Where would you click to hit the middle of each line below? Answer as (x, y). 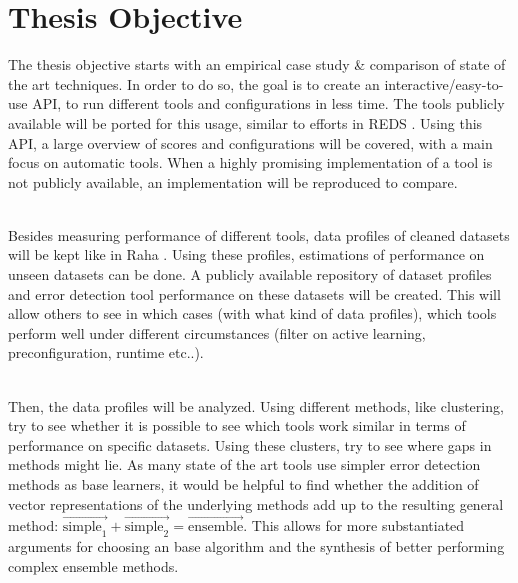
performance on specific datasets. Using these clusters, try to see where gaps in (250, 444)
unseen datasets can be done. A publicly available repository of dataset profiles (250, 274)
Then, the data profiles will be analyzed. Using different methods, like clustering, (256, 405)
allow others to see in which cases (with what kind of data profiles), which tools (252, 313)
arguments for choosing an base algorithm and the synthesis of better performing (256, 546)
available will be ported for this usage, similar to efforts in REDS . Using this (245, 122)
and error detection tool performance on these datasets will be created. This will (254, 293)
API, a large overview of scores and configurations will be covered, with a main (250, 142)
